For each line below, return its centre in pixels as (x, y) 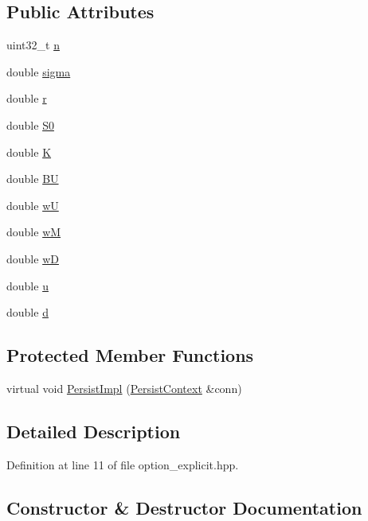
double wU (33, 205)
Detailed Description (94, 431)
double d (27, 312)
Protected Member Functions (130, 355)
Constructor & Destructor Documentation (184, 507)
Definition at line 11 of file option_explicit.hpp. (123, 464)
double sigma (39, 71)
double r (27, 98)
